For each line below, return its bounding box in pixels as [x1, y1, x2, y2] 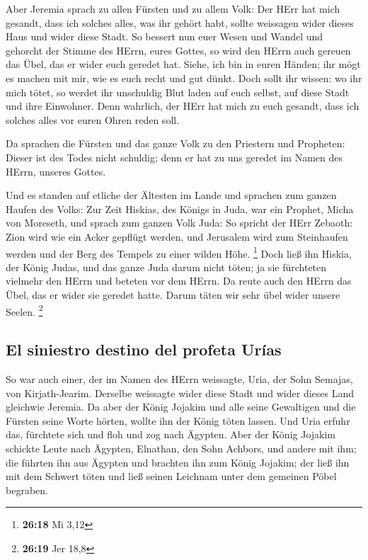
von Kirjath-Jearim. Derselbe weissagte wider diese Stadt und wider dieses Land [6, 385, 354, 400]
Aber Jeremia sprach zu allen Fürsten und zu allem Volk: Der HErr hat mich [6, 1, 340, 16]
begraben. [6, 482, 48, 497]
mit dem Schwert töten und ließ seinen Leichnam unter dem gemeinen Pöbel [6, 469, 337, 484]
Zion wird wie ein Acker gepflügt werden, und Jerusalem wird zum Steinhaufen [6, 229, 348, 244]
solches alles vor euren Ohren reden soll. [6, 112, 180, 127]
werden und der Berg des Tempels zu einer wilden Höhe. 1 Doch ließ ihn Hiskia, [6, 244, 352, 261]
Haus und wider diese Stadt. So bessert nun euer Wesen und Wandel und [6, 29, 323, 44]
